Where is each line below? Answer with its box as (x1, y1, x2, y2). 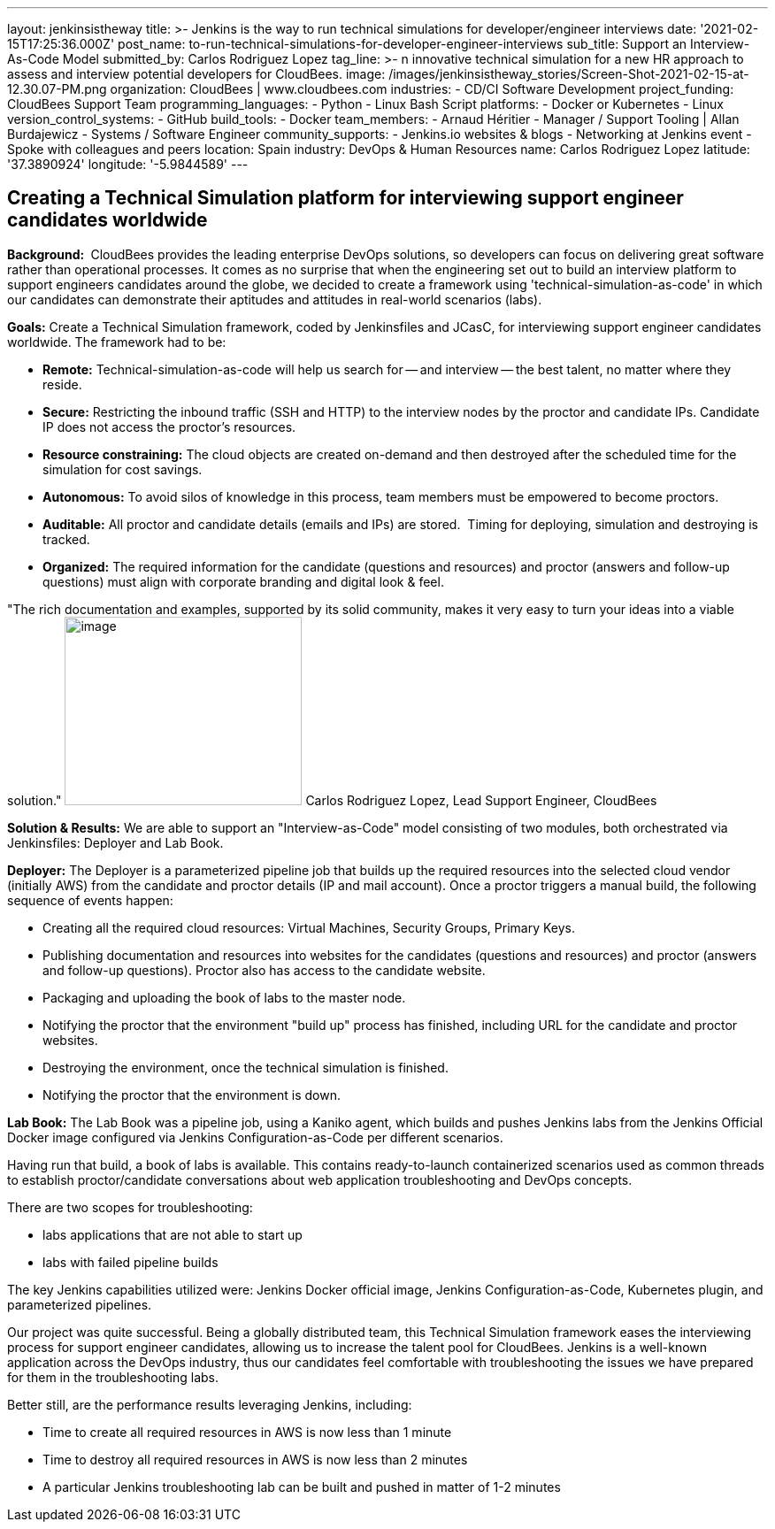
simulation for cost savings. (42, 461, 203, 477)
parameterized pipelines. (7, 1296, 152, 1312)
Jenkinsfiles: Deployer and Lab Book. (7, 834, 224, 850)
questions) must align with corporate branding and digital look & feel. (42, 573, 444, 589)
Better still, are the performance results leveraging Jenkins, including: (7, 1396, 412, 1412)
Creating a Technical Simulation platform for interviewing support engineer (7, 187, 684, 210)
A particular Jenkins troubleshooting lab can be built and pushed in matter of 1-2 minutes (42, 1479, 561, 1494)
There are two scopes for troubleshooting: (7, 1199, 253, 1215)
